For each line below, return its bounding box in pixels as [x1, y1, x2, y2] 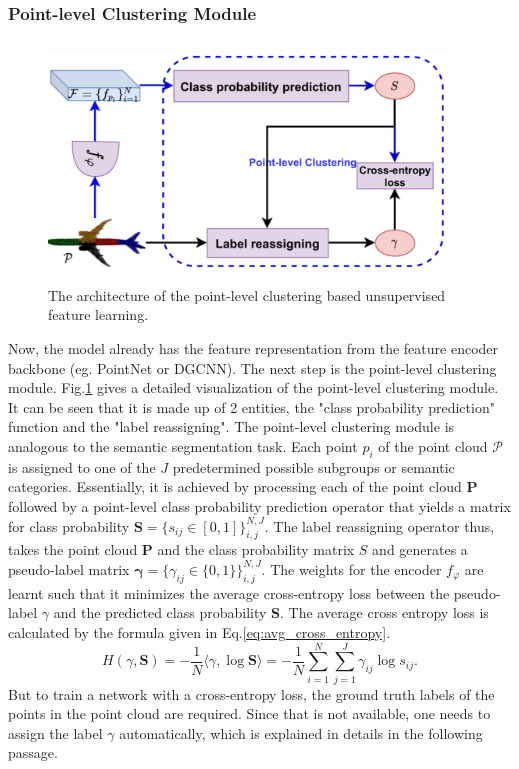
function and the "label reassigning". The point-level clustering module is [8, 416, 455, 437]
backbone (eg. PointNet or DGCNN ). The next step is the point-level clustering [8, 357, 497, 378]
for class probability [8, 515, 130, 536]
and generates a [372, 539, 468, 560]
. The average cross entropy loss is [279, 602, 489, 623]
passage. [8, 742, 58, 763]
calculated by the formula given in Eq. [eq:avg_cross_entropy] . [8, 621, 391, 642]
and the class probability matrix [157, 539, 355, 560]
